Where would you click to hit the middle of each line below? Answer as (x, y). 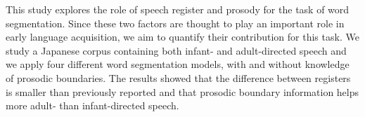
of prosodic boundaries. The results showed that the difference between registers (178, 77)
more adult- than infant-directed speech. (92, 105)
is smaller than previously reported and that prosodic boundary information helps (182, 91)
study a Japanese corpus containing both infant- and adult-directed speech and (176, 50)
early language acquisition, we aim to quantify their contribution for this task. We (182, 37)
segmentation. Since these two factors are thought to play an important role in (175, 23)
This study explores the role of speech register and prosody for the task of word (178, 9)
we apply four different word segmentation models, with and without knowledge (178, 64)
